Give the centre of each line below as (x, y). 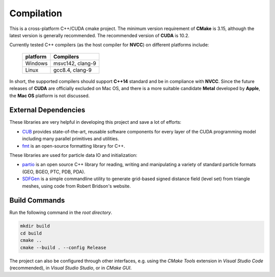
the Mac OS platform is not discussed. (50, 95)
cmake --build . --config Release (63, 247)
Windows (36, 63)
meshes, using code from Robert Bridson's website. (76, 186)
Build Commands (37, 200)
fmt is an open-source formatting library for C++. (74, 146)
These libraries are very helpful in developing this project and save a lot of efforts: (95, 122)
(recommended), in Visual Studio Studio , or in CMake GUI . (71, 268)
